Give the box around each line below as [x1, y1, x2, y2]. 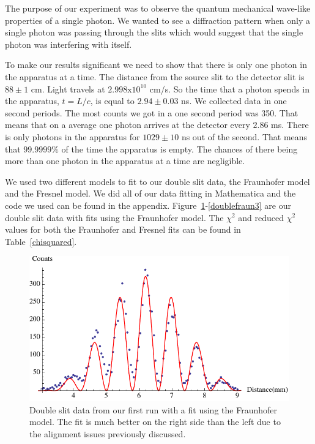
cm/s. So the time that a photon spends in [149, 82, 310, 95]
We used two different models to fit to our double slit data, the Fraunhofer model [5, 175, 310, 187]
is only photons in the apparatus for [5, 130, 140, 143]
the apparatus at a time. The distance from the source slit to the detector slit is [5, 70, 305, 83]
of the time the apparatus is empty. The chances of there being [61, 142, 298, 155]
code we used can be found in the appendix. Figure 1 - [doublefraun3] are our [5, 198, 291, 211]
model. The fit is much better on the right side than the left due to [29, 415, 281, 428]
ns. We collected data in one [181, 94, 287, 107]
